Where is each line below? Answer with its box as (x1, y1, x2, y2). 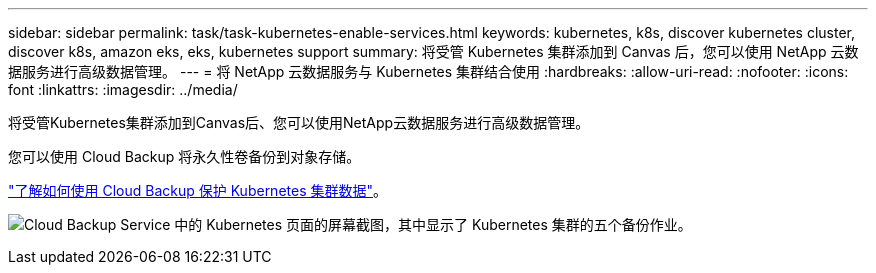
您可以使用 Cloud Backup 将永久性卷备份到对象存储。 (8, 148, 361, 165)
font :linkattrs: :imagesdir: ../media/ (8, 81, 238, 98)
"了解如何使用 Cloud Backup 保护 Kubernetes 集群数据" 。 (8, 182, 388, 199)
